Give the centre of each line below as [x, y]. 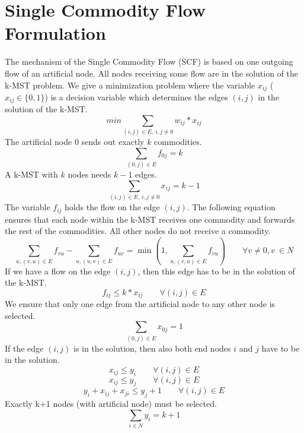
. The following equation [231, 207]
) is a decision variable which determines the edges [136, 97]
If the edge [24, 348]
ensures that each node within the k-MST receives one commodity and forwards [150, 219]
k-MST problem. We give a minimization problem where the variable [130, 85]
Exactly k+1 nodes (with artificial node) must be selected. [111, 404]
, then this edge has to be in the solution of [216, 271]
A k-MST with [31, 174]
